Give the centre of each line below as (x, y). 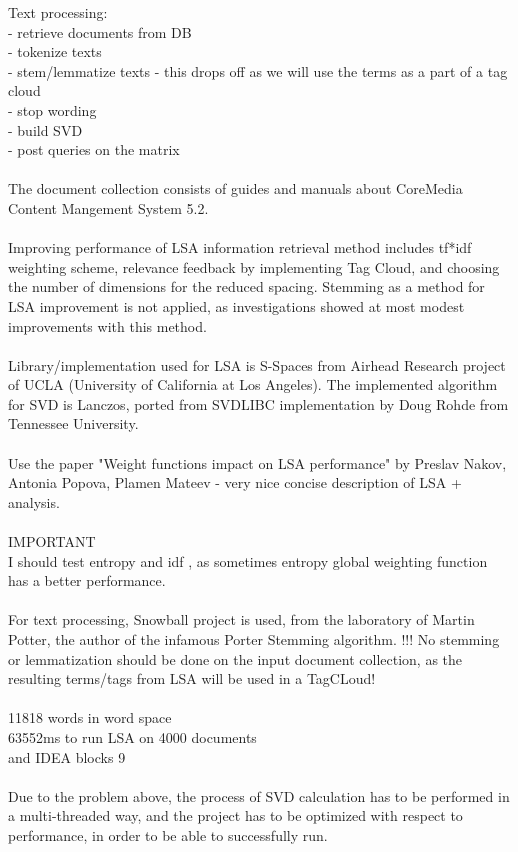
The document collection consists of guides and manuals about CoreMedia (235, 188)
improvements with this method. (107, 325)
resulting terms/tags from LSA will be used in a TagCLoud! (192, 678)
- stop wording (52, 109)
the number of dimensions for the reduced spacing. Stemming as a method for (246, 286)
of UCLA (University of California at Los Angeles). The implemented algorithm (253, 384)
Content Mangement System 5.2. (108, 207)
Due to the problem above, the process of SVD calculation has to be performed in (259, 795)
